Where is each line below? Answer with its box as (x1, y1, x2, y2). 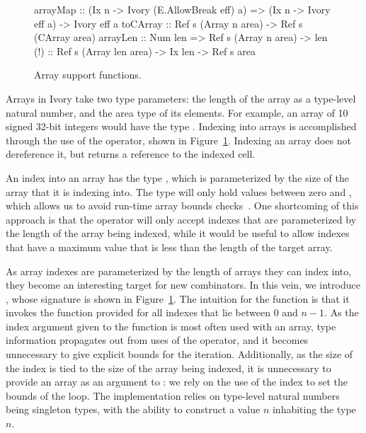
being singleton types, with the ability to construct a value (6, 402, 261, 417)
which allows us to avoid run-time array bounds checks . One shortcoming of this (6, 198, 359, 213)
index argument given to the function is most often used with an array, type (6, 318, 336, 333)
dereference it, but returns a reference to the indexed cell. (6, 146, 256, 161)
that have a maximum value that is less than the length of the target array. (6, 239, 333, 254)
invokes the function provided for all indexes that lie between (6, 305, 270, 320)
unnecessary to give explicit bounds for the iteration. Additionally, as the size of (6, 347, 353, 362)
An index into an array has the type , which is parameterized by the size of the (6, 170, 349, 185)
